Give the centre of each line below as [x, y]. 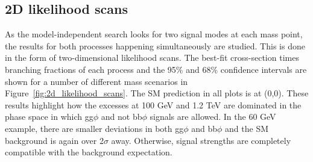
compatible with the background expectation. [89, 152]
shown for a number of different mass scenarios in [96, 81]
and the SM [247, 128]
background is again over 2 [54, 140]
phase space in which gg [49, 117]
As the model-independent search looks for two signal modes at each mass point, [154, 34]
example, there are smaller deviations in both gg [94, 128]
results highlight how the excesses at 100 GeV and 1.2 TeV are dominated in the [153, 104]
